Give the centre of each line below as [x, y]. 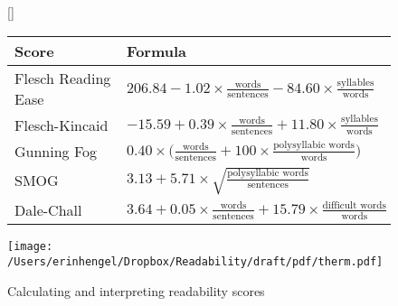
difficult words [354, 205]
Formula [156, 51]
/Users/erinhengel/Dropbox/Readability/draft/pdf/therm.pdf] [195, 261]
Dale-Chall [48, 210]
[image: [30, 247]
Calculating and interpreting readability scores [136, 290]
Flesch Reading [63, 78]
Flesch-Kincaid [62, 125]
